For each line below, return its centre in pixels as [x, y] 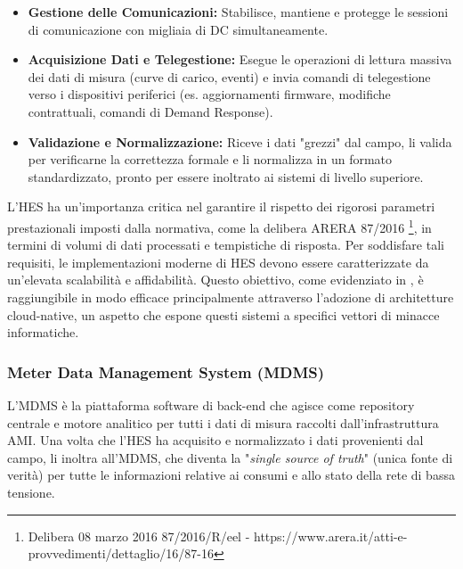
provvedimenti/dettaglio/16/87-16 [121, 553]
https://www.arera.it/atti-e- [330, 536]
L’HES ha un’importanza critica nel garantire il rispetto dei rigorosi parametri [221, 206]
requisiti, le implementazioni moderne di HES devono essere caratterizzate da [218, 262]
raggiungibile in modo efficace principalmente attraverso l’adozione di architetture [231, 297]
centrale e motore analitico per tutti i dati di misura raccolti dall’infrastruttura [223, 422]
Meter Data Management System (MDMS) [166, 371]
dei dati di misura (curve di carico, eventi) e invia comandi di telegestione [229, 76]
